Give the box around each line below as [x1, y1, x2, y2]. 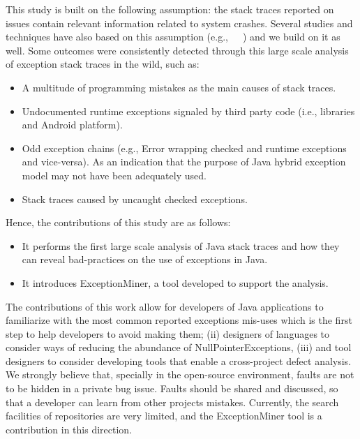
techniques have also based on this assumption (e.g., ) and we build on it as [6, 29, 340, 44]
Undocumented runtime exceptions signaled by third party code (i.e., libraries [22, 103, 355, 118]
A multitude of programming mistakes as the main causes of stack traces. [22, 80, 336, 94]
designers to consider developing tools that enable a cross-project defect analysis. [6, 353, 352, 368]
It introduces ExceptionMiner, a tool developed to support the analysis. [22, 275, 329, 290]
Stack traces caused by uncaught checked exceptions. [22, 191, 248, 206]
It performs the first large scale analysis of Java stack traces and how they [22, 238, 340, 253]
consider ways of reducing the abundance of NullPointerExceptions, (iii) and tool [6, 340, 352, 355]
